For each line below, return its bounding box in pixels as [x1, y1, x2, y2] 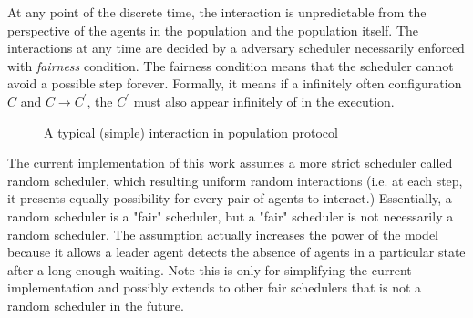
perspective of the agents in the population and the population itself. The [7, 20, 419, 39]
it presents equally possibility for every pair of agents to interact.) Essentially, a [7, 189, 452, 208]
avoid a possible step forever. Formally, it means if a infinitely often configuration [7, 74, 462, 93]
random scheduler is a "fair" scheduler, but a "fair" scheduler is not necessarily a [7, 206, 454, 225]
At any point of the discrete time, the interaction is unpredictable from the [7, 3, 427, 21]
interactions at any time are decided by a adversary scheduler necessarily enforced [7, 38, 465, 57]
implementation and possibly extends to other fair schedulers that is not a [7, 278, 422, 297]
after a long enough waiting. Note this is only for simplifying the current [7, 260, 412, 279]
